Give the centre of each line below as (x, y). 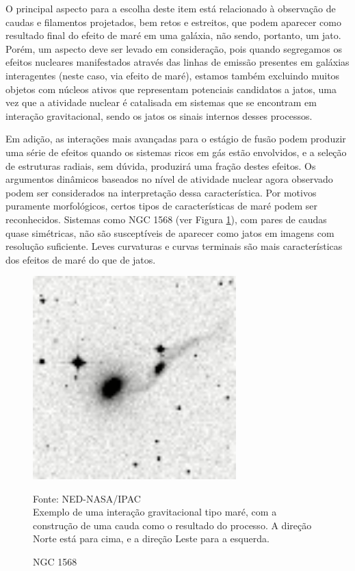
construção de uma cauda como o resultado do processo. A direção (172, 525)
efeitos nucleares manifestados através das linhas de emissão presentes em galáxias (177, 62)
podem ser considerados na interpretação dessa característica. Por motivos (161, 192)
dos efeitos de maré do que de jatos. (81, 259)
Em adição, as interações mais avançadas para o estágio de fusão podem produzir (176, 139)
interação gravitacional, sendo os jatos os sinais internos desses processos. (159, 115)
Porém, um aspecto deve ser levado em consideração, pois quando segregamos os (174, 48)
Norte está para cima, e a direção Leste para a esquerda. (151, 538)
